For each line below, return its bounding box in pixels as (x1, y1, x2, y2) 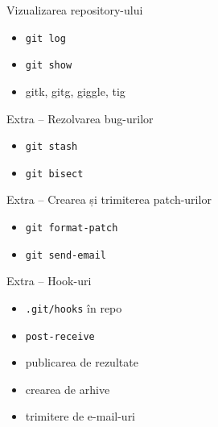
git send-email (25, 249, 107, 261)
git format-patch (25, 222, 118, 234)
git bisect (25, 168, 84, 180)
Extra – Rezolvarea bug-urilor (6, 110, 154, 126)
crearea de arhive (25, 380, 110, 397)
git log (25, 32, 66, 44)
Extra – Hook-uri (6, 272, 92, 289)
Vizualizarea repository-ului (6, 2, 143, 18)
